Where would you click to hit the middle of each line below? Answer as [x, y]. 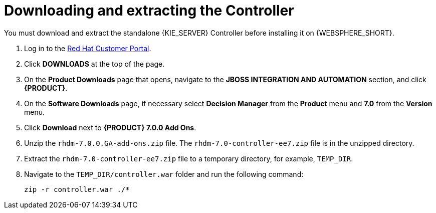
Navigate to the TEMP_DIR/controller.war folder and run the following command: [164, 174]
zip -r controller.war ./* [77, 189]
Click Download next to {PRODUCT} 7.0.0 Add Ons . [110, 127]
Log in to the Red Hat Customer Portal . [88, 48]
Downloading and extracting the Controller [149, 11]
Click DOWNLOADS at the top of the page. [94, 64]
